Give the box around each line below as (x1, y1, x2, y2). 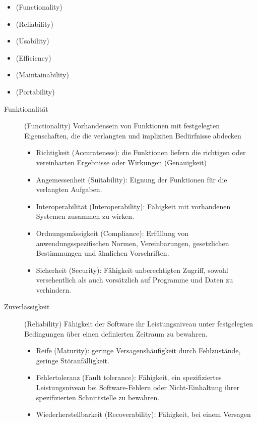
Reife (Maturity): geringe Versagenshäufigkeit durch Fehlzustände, (36, 345, 241, 356)
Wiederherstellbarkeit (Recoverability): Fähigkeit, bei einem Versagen (36, 409, 251, 419)
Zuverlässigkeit (4, 301, 50, 312)
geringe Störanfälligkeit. (36, 355, 109, 365)
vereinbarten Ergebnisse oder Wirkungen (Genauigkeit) (36, 157, 207, 167)
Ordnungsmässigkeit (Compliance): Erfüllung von (36, 227, 189, 238)
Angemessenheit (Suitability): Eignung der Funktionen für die (36, 174, 227, 184)
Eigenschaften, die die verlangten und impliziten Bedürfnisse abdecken (24, 130, 241, 140)
